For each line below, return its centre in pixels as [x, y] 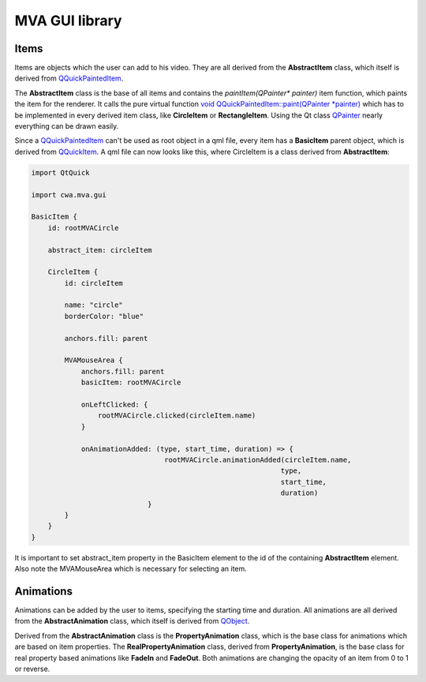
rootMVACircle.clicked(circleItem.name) [177, 416]
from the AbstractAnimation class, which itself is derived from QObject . [132, 621]
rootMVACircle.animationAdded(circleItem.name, [258, 459]
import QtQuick [60, 172]
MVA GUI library [68, 21]
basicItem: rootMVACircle [131, 382]
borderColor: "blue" [104, 316]
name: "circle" [94, 305]
